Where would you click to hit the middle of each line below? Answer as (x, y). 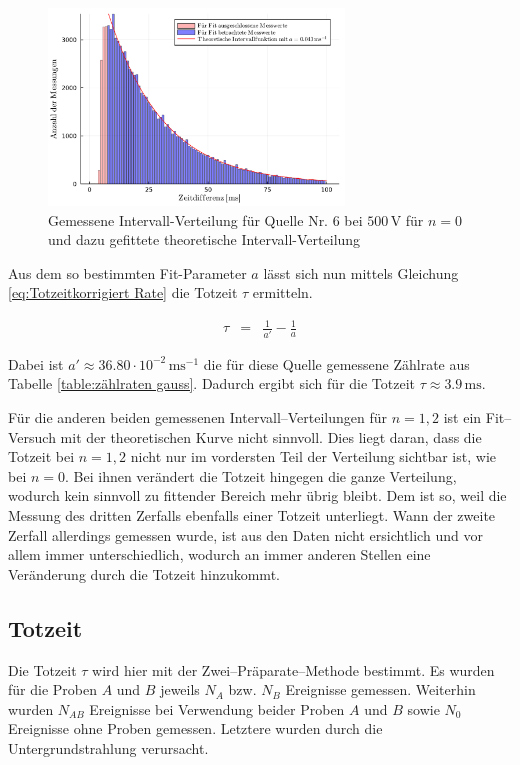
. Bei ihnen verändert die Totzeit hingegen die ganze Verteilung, (261, 475)
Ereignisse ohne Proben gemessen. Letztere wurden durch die (195, 728)
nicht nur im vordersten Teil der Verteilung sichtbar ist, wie (313, 456)
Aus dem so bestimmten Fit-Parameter (127, 272)
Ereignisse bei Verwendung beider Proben (217, 708)
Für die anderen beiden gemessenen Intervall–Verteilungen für (198, 416)
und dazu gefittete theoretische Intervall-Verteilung (204, 239)
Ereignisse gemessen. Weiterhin (380, 689)
